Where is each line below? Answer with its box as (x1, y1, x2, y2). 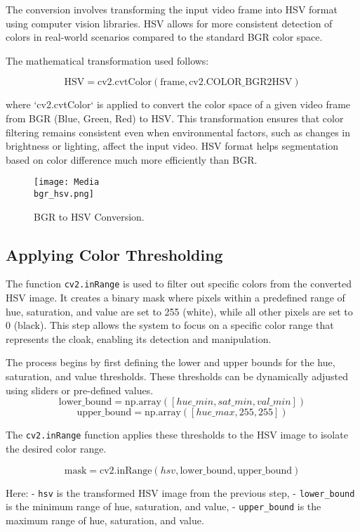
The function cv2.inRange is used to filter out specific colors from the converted (6, 276, 352, 291)
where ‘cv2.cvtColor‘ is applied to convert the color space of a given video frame (6, 97, 351, 112)
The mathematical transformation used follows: (6, 53, 209, 67)
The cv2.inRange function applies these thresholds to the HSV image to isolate (6, 427, 348, 442)
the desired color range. (6, 441, 107, 455)
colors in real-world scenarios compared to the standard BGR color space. (6, 30, 323, 44)
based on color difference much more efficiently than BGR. (6, 152, 258, 167)
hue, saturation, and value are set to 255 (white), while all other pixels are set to (6, 304, 353, 318)
